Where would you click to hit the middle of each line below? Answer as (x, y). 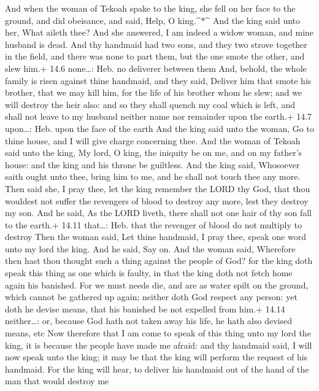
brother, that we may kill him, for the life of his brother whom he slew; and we (154, 92)
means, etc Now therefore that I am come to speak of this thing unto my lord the (158, 333)
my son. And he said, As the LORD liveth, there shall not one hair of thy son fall (158, 213)
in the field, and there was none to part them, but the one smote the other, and (155, 56)
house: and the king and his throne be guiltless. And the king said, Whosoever (152, 164)
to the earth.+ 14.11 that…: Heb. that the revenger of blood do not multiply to (153, 224)
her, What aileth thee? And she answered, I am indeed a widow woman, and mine (159, 32)
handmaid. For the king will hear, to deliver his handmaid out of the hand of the (157, 369)
